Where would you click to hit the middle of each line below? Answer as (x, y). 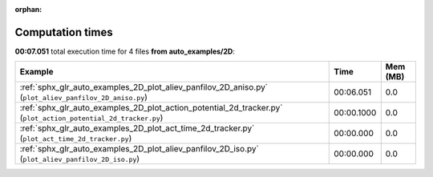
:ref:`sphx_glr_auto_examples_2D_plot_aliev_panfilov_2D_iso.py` (140, 149)
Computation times (64, 32)
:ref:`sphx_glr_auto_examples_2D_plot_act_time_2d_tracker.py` (137, 128)
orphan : (28, 9)
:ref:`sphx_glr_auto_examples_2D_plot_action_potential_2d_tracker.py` (151, 108)
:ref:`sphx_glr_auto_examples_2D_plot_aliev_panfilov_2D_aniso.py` (144, 87)
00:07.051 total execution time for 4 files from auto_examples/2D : (125, 51)
